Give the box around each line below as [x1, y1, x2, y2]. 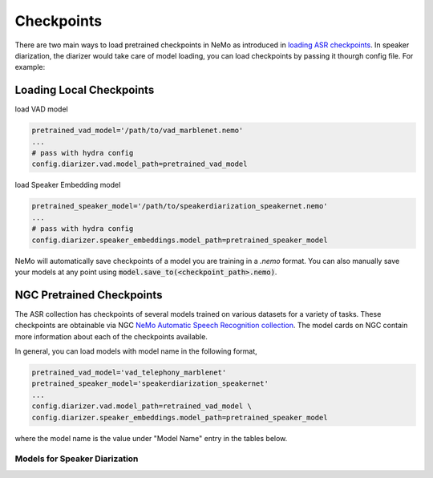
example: [14, 63, 46, 72]
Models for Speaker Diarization [14, 453, 139, 464]
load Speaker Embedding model [14, 180, 121, 190]
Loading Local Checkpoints [14, 83, 155, 97]
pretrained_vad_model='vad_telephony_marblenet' [31, 367, 227, 377]
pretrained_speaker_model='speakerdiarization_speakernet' [31, 379, 269, 388]
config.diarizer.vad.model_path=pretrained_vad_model [31, 160, 248, 168]
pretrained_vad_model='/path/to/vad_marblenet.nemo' [31, 126, 244, 136]
